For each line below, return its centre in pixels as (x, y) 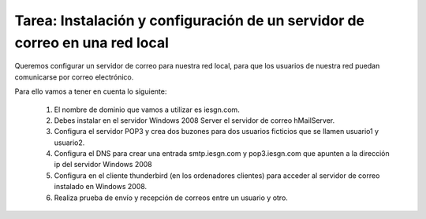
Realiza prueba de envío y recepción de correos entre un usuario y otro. (171, 198)
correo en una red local (92, 43)
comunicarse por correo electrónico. (74, 77)
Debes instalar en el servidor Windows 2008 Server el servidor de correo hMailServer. (194, 120)
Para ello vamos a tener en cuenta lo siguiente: (91, 91)
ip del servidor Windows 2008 (103, 165)
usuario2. (69, 143)
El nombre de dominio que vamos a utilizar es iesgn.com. (147, 109)
